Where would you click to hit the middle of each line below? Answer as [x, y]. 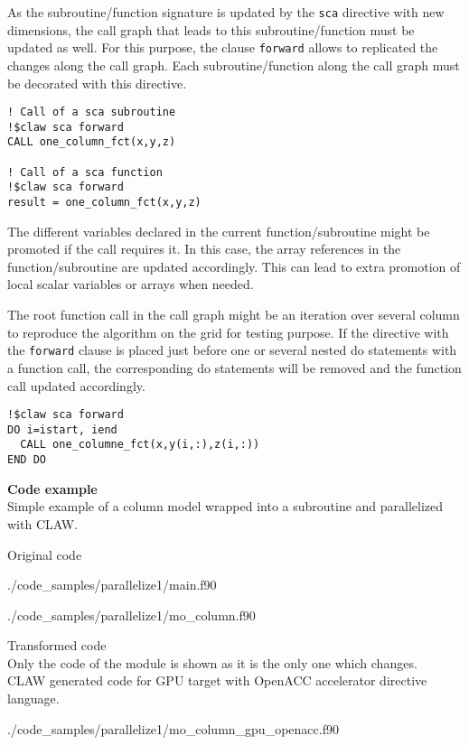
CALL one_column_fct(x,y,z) [92, 142]
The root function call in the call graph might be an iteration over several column [234, 315]
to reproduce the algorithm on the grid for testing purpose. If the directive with [228, 332]
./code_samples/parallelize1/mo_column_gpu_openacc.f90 [173, 728]
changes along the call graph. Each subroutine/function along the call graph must [234, 65]
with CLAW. [42, 523]
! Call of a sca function [85, 172]
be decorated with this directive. [97, 83]
